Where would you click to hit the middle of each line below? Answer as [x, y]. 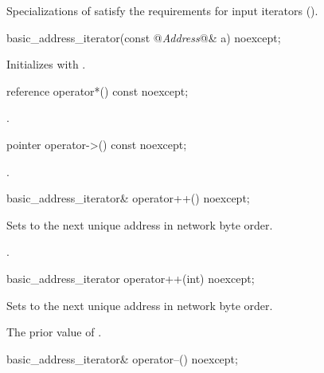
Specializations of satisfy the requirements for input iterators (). [162, 10]
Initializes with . [46, 64]
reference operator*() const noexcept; [98, 90]
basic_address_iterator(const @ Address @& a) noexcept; [144, 37]
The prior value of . [54, 332]
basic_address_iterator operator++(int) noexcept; [131, 278]
